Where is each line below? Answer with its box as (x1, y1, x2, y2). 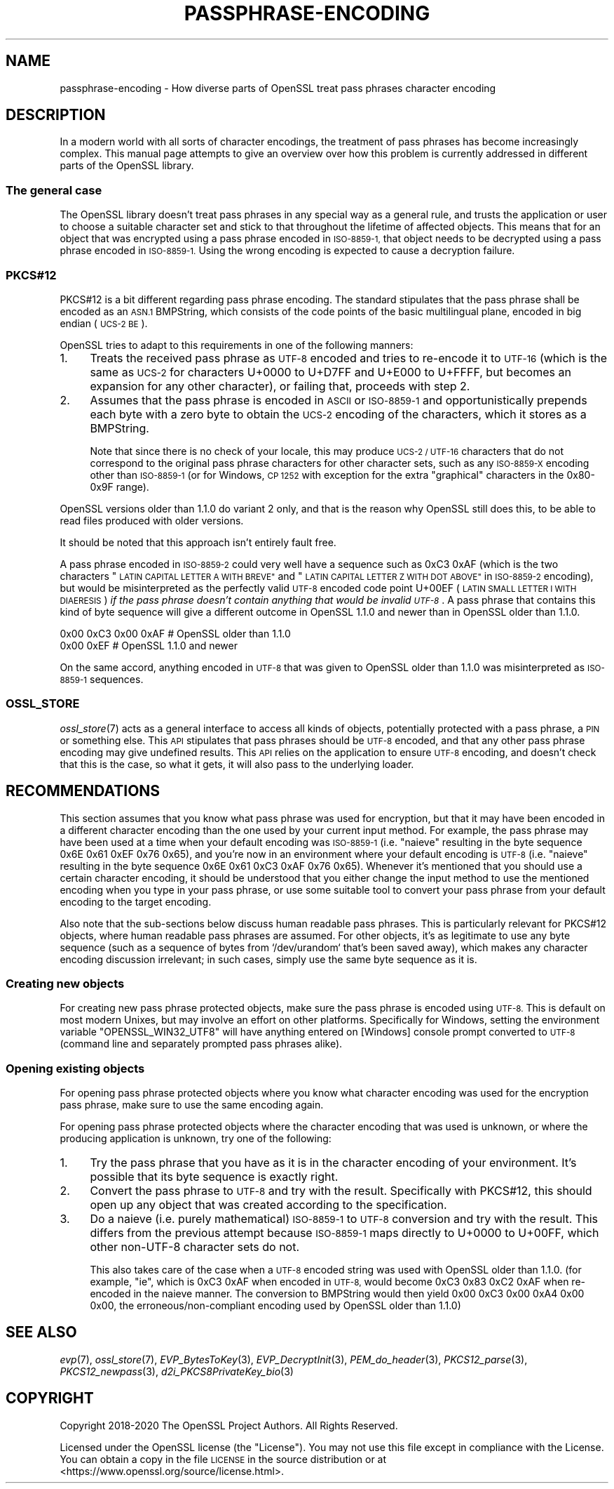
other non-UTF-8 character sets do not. (90, 1240, 300, 1255)
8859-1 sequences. (60, 673, 144, 685)
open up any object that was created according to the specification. (90, 1198, 447, 1212)
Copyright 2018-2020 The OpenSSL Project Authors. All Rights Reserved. (60, 1419, 398, 1431)
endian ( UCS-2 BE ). (60, 317, 148, 329)
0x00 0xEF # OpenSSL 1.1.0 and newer (60, 639, 238, 651)
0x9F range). (90, 480, 149, 493)
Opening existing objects (6, 1061, 145, 1076)
